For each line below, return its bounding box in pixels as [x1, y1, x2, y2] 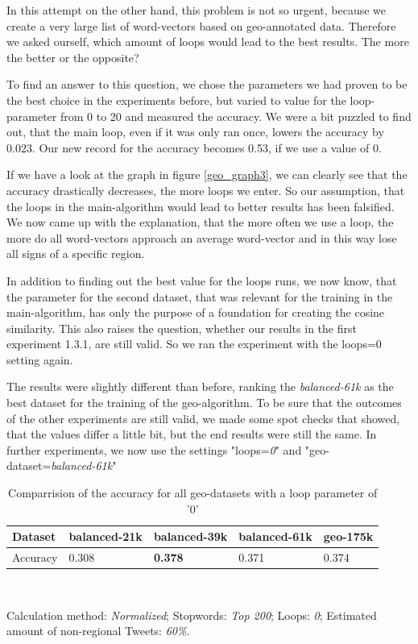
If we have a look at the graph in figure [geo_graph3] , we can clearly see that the [6, 166, 408, 183]
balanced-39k [153, 528, 228, 545]
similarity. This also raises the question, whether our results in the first [6, 319, 357, 336]
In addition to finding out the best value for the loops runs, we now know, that [6, 272, 397, 289]
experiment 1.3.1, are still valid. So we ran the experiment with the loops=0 [6, 335, 382, 352]
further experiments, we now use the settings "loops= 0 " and [6, 441, 302, 458]
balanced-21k [68, 528, 143, 545]
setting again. [6, 351, 73, 368]
